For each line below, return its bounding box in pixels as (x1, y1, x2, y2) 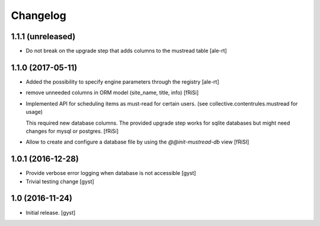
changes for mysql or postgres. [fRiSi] (25, 128, 119, 135)
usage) (25, 109, 43, 116)
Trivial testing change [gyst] (25, 178, 94, 185)
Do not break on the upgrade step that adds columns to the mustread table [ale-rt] (25, 47, 228, 55)
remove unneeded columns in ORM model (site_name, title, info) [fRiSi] (25, 89, 199, 96)
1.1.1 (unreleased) (11, 31, 76, 42)
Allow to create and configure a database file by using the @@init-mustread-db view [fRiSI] (25, 138, 249, 145)
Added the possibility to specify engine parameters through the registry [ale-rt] (25, 78, 219, 85)
